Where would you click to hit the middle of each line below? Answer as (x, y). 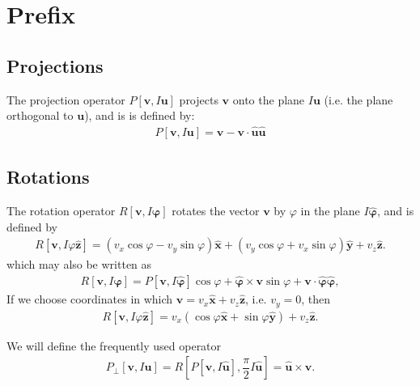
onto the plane (269, 99)
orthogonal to (40, 115)
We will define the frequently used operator (114, 345)
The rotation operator (61, 211)
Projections (55, 65)
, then (316, 299)
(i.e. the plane (358, 99)
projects (199, 99)
